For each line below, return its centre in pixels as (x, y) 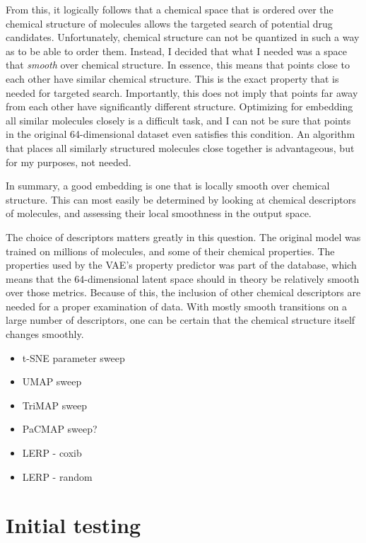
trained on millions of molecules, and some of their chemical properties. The (170, 251)
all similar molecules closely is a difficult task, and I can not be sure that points (178, 120)
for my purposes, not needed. (69, 162)
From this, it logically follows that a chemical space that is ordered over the (170, 9)
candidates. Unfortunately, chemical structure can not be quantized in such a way (183, 37)
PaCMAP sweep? (60, 429)
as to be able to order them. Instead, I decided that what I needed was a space (176, 51)
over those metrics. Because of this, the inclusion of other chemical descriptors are (183, 292)
